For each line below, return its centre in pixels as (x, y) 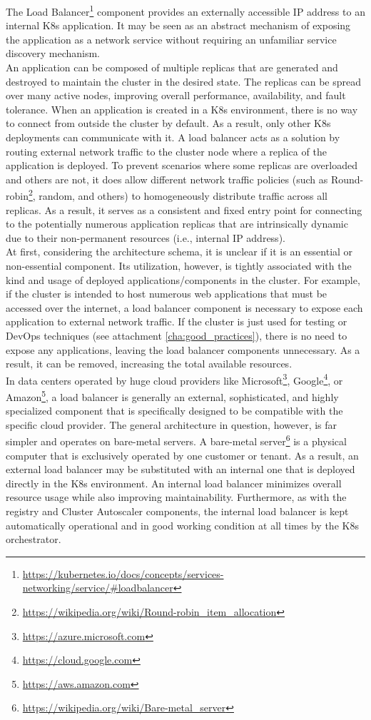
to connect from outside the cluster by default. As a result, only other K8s (168, 123)
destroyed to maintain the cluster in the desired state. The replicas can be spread (184, 81)
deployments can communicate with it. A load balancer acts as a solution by (173, 137)
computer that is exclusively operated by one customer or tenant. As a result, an (182, 455)
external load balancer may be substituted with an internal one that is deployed (181, 469)
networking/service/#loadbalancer (98, 588)
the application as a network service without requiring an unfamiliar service (171, 39)
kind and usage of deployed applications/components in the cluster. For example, (183, 279)
